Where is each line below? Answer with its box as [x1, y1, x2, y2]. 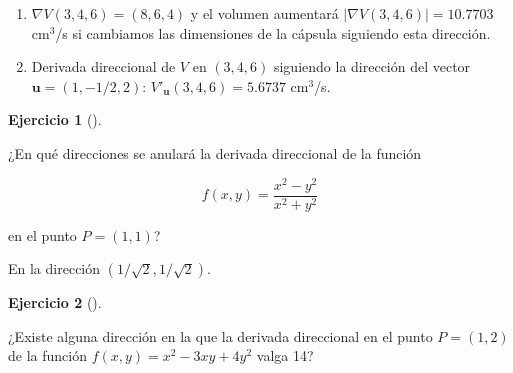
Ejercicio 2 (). [8, 292, 102, 313]
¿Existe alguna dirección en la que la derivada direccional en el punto [8, 325, 433, 346]
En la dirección [8, 258, 101, 279]
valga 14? [256, 345, 314, 366]
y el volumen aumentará [190, 3, 339, 23]
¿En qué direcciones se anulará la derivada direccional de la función [8, 142, 422, 163]
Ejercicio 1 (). [8, 109, 102, 130]
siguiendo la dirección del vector [273, 56, 471, 77]
